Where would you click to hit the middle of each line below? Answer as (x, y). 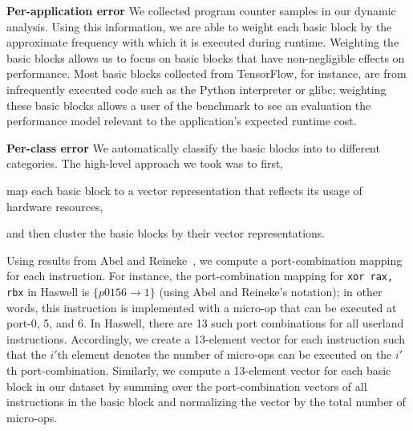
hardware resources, (55, 206)
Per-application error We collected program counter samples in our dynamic (201, 10)
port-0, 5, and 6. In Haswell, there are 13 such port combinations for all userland (205, 323)
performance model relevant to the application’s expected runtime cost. (182, 121)
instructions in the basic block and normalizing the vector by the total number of (206, 402)
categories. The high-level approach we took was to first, (145, 163)
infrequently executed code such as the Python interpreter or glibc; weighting (196, 89)
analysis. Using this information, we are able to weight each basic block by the (199, 26)
